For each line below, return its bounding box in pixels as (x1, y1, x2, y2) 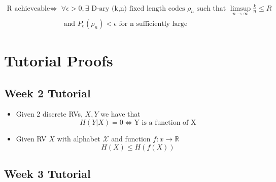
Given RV (16, 133, 47, 143)
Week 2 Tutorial (4, 85, 91, 100)
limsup (230, 5, 251, 12)
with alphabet (57, 133, 100, 143)
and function (111, 133, 151, 143)
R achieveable (7, 5, 50, 12)
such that (196, 5, 226, 12)
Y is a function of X (134, 119, 196, 126)
